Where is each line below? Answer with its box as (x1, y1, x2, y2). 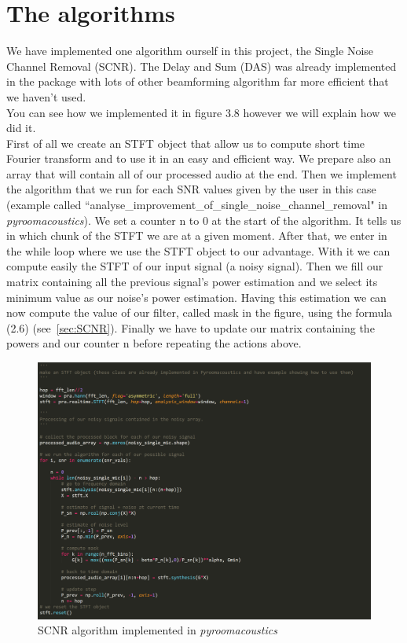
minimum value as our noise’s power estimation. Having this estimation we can (6, 288, 387, 305)
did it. (6, 119, 36, 136)
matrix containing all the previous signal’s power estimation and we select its (6, 274, 378, 290)
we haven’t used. (6, 88, 86, 105)
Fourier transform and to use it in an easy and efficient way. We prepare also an (6, 150, 391, 167)
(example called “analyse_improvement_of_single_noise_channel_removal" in (6, 197, 388, 213)
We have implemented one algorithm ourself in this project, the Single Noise (6, 42, 374, 59)
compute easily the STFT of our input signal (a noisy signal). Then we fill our (6, 258, 383, 274)
